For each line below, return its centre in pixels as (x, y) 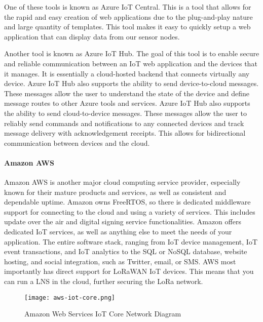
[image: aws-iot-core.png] (70, 297)
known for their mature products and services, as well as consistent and (115, 192)
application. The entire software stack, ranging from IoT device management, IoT (131, 241)
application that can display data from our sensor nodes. (92, 36)
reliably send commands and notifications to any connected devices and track (124, 123)
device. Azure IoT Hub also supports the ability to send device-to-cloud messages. (131, 83)
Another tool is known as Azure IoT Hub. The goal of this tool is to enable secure (132, 53)
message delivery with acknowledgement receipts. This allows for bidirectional (125, 133)
